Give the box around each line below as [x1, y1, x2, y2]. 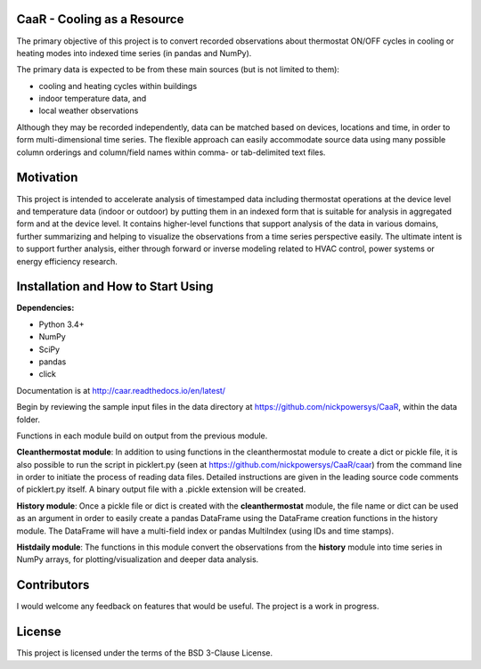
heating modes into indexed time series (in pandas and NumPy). [16, 47, 252, 58]
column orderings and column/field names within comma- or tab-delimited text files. [16, 147, 326, 158]
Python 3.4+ [38, 319, 85, 330]
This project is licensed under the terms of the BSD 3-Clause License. [16, 648, 273, 658]
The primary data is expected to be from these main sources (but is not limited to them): [16, 64, 340, 75]
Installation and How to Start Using [16, 279, 214, 294]
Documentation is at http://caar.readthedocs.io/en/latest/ [16, 385, 226, 396]
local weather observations [38, 105, 139, 116]
